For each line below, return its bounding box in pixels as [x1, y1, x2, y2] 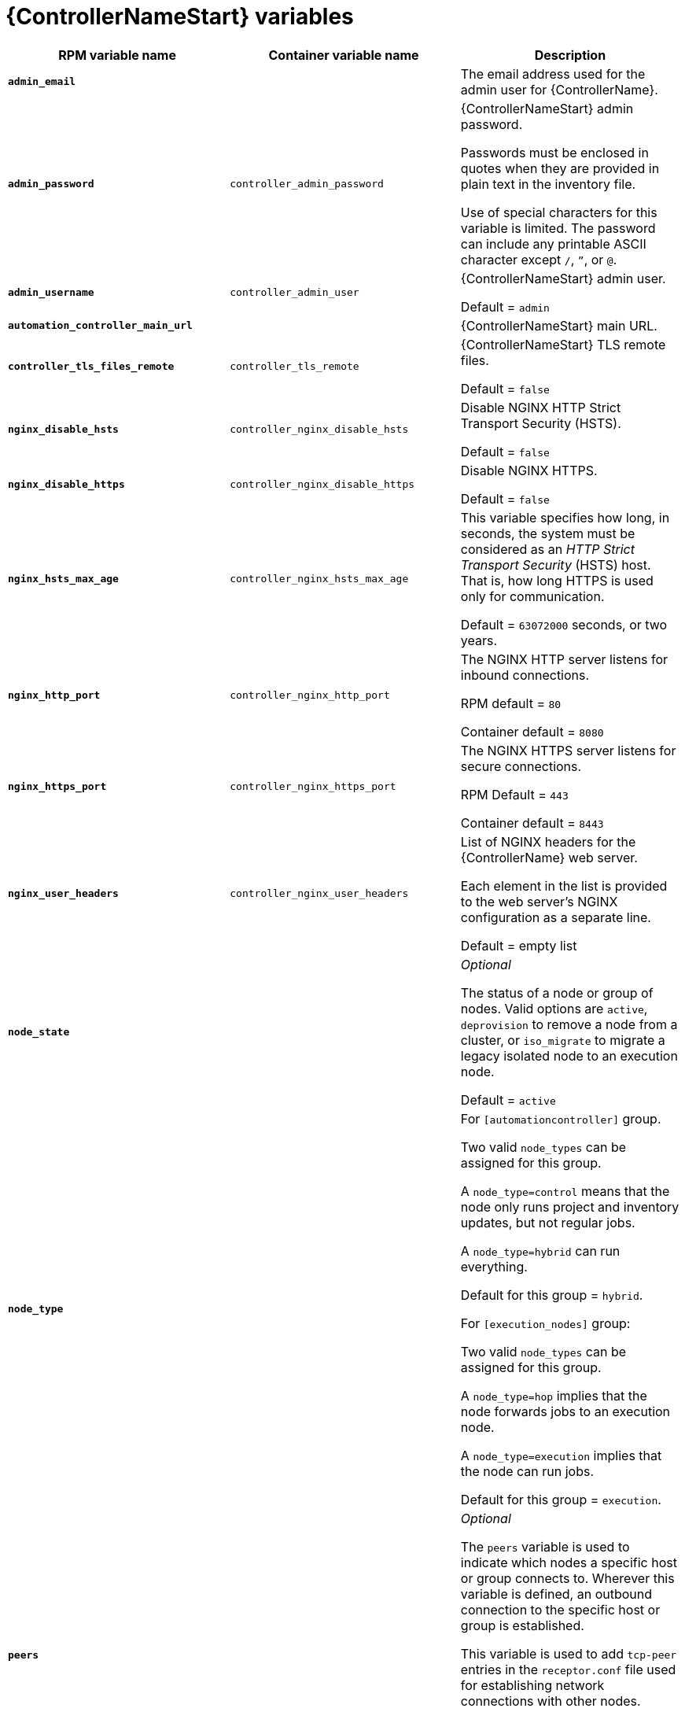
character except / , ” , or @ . [460, 251, 617, 267]
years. [460, 632, 498, 648]
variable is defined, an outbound [460, 1585, 653, 1602]
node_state [8, 1026, 70, 1039]
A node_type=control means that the [460, 1183, 670, 1199]
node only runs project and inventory [460, 1198, 679, 1215]
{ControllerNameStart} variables [6, 3, 354, 30]
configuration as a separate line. [460, 909, 651, 925]
